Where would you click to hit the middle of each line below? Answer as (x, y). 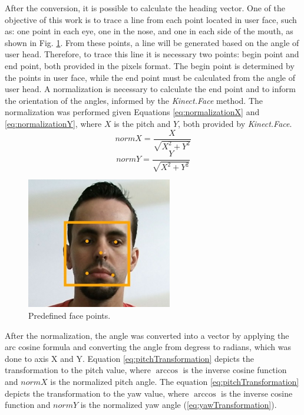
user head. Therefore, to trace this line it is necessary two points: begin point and (152, 54)
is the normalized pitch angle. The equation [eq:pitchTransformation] (175, 381)
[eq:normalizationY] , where (53, 123)
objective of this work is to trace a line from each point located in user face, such (151, 19)
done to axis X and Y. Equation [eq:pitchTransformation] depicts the (129, 358)
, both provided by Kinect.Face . (235, 123)
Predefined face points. (70, 316)
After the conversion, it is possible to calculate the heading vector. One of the (145, 8)
